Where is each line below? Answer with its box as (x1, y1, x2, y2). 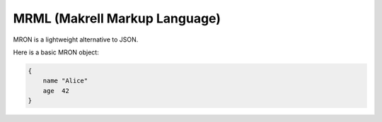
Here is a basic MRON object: (13, 48, 99, 56)
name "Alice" (42, 77, 88, 85)
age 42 (42, 87, 70, 94)
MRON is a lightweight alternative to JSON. (13, 35, 139, 44)
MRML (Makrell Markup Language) (13, 11, 221, 26)
